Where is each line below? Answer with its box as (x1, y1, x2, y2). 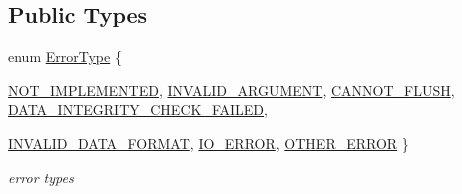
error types (8, 166, 74, 187)
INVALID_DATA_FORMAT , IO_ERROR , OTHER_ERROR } (8, 132, 409, 153)
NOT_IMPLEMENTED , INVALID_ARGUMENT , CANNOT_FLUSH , (8, 79, 455, 100)
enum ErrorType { (8, 46, 122, 67)
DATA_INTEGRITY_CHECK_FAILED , (8, 99, 268, 120)
